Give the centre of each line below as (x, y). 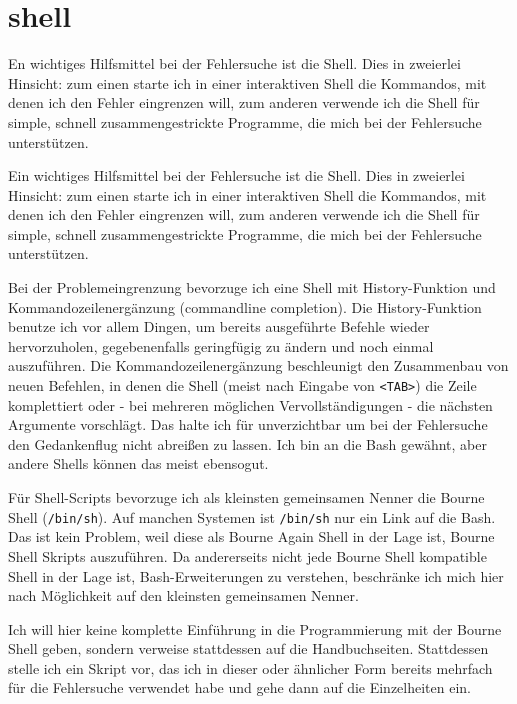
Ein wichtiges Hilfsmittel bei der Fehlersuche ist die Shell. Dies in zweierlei (236, 175)
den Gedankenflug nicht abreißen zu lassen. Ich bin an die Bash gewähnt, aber (247, 443)
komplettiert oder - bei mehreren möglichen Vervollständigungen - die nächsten (250, 404)
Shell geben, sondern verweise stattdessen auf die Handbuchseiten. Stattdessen (248, 648)
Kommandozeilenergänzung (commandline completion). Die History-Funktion (245, 306)
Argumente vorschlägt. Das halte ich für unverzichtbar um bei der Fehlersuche (248, 424)
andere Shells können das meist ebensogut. (138, 463)
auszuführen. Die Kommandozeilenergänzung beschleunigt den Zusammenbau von (258, 365)
